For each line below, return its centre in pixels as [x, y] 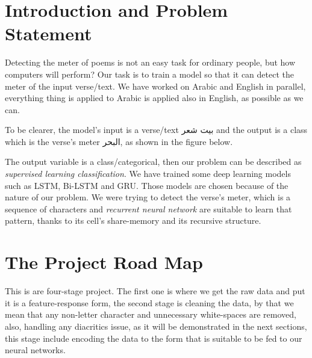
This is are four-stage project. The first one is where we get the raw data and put [155, 291]
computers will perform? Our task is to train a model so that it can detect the [149, 74]
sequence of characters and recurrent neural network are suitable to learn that [148, 208]
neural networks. [35, 350]
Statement [48, 33]
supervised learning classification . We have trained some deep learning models [148, 174]
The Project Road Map [104, 262]
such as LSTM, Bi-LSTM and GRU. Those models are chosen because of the [147, 185]
